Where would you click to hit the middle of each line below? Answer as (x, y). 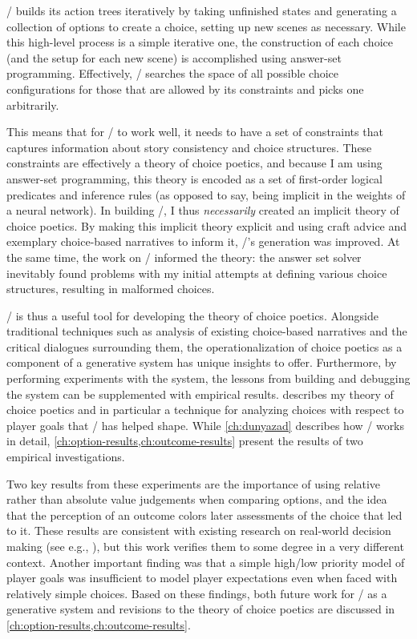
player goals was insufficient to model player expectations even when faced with (202, 578)
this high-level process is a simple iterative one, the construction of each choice (200, 42)
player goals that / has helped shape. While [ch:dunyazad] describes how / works (206, 425)
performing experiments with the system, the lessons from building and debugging (208, 378)
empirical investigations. (66, 457)
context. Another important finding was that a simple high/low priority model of (206, 562)
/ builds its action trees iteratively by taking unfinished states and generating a (202, 10)
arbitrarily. (33, 104)
